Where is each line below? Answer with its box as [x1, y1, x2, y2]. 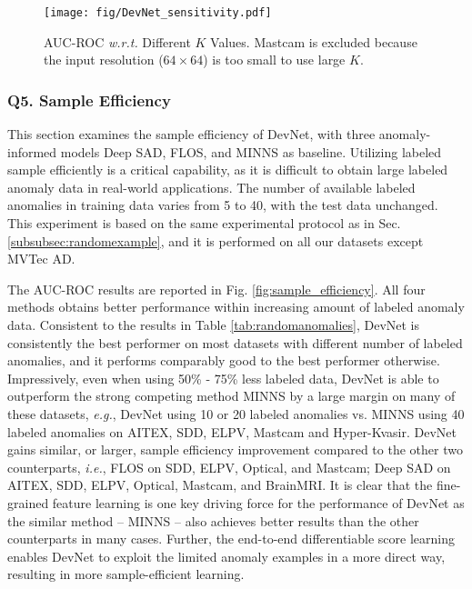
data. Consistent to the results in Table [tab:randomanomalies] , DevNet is [7, 315, 420, 334]
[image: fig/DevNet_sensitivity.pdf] [44, 6, 272, 19]
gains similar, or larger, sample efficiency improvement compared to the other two [7, 440, 463, 459]
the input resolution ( [44, 50, 164, 69]
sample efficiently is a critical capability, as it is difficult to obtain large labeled [7, 160, 448, 179]
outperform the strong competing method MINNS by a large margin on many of [7, 386, 456, 405]
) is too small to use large [203, 50, 346, 69]
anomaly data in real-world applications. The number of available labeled [7, 177, 416, 196]
